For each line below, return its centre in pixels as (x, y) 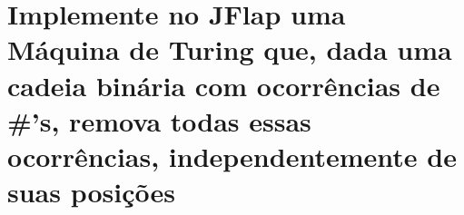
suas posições (91, 192)
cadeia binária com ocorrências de (224, 85)
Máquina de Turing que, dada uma (230, 49)
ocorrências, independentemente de (232, 156)
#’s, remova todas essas (159, 120)
